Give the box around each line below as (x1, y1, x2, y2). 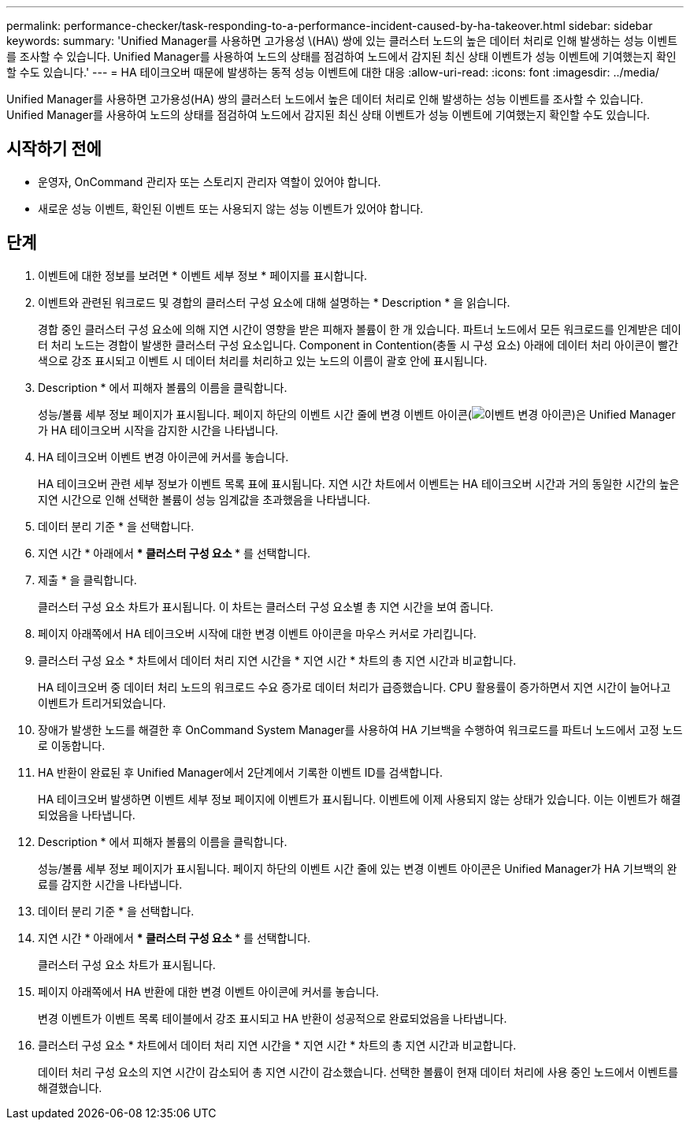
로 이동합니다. (38, 738, 106, 752)
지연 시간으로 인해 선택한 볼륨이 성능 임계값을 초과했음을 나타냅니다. (38, 492, 370, 506)
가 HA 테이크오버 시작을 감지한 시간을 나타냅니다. (38, 423, 279, 437)
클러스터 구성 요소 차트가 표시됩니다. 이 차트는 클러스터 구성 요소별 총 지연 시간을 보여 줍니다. (38, 599, 494, 613)
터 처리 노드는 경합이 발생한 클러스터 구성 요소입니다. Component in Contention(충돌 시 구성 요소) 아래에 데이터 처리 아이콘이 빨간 (38, 337, 679, 352)
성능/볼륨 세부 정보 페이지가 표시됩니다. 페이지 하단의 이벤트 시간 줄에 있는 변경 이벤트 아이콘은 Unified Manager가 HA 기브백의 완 (38, 861, 677, 875)
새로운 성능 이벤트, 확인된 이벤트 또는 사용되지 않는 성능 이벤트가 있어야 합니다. (38, 201, 424, 215)
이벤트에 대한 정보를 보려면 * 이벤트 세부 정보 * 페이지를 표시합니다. (38, 268, 368, 282)
